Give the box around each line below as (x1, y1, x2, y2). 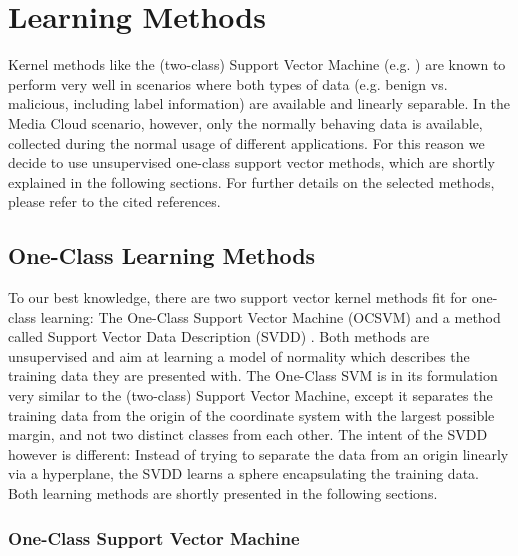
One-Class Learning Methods (8, 240, 316, 271)
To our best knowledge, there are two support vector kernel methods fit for (8, 287, 467, 308)
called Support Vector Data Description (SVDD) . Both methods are (8, 326, 430, 347)
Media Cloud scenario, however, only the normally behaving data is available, (8, 112, 483, 133)
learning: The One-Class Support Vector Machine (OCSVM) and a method (40, 306, 501, 327)
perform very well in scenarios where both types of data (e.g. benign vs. (8, 73, 448, 94)
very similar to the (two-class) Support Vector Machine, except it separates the (8, 385, 493, 406)
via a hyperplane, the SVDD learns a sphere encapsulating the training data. (8, 463, 479, 484)
